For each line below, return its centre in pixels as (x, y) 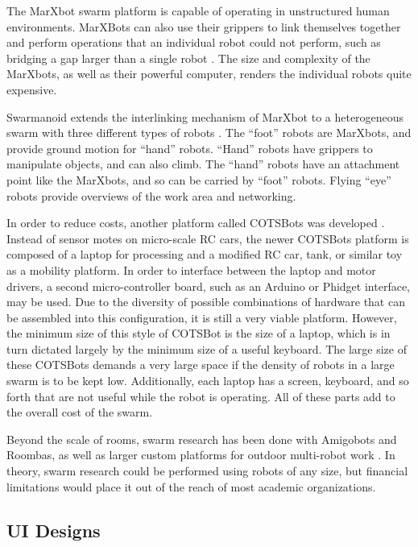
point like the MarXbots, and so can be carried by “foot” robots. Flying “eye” (199, 179)
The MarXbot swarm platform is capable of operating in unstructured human (198, 10)
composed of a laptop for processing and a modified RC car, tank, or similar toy (205, 254)
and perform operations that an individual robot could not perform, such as (194, 42)
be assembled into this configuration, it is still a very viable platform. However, (202, 317)
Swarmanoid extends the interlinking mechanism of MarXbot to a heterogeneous (205, 116)
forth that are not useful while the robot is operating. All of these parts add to (201, 396)
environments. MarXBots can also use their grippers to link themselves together (204, 26)
